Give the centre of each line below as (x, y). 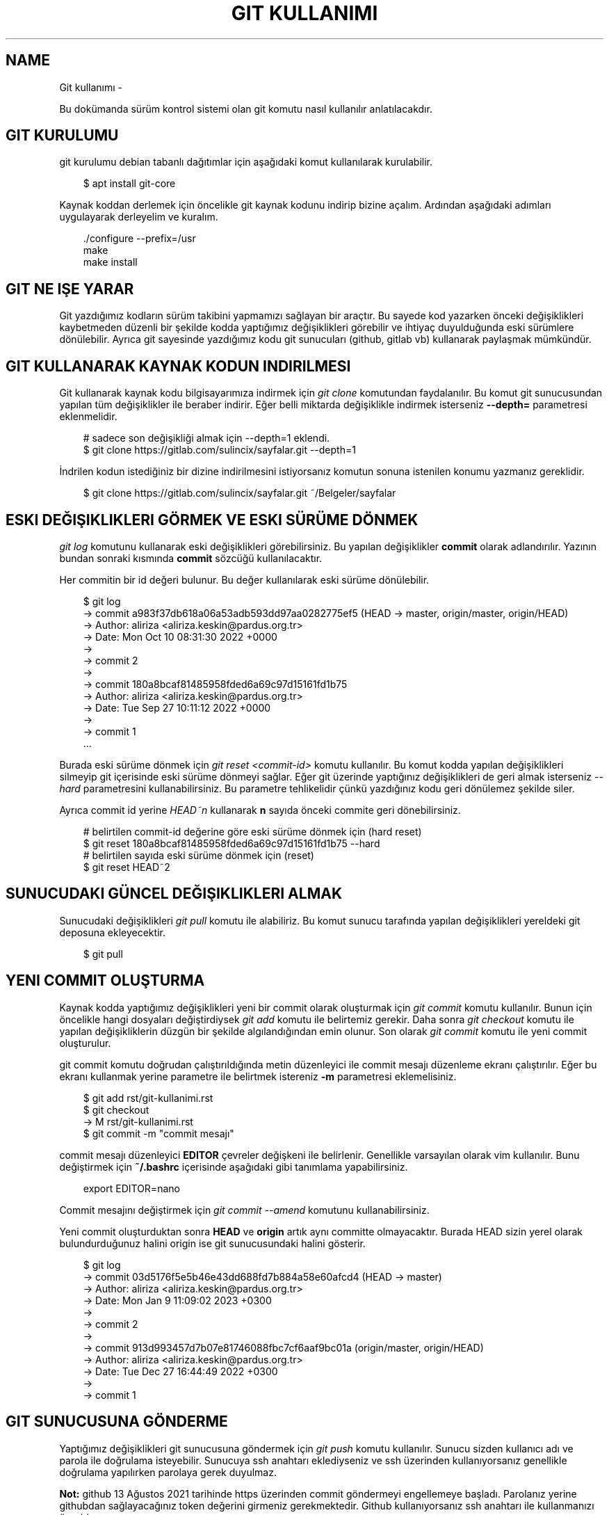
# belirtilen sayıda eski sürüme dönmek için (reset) (198, 855)
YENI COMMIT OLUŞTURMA (105, 981)
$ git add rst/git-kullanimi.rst (148, 1098)
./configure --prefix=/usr (139, 239)
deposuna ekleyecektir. (112, 932)
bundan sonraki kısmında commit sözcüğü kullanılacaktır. (191, 558)
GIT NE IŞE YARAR (70, 289)
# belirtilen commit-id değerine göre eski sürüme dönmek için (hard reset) (252, 831)
